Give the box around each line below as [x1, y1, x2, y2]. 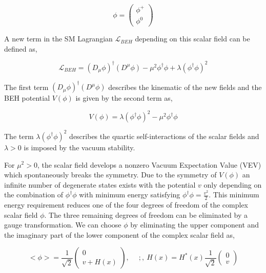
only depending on [203, 179, 262, 190]
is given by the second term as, [75, 93, 173, 103]
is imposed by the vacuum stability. [24, 142, 135, 152]
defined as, [4, 43, 37, 54]
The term [4, 130, 34, 141]
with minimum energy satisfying [79, 189, 180, 200]
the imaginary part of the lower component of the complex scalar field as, [4, 229, 235, 240]
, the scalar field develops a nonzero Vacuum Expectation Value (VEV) [37, 159, 261, 170]
